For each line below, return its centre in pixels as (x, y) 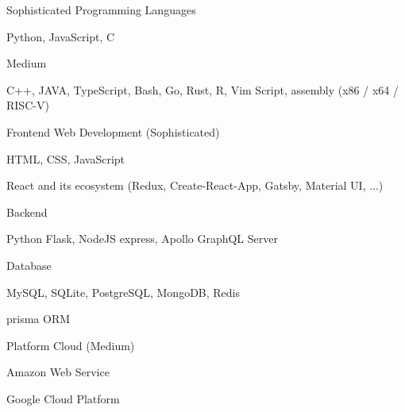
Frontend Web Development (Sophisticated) (113, 131)
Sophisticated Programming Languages (101, 10)
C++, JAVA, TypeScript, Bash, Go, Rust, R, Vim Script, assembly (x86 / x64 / (202, 89)
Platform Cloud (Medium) (71, 345)
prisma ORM (39, 319)
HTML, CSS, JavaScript (66, 158)
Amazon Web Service (58, 372)
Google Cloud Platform (63, 398)
